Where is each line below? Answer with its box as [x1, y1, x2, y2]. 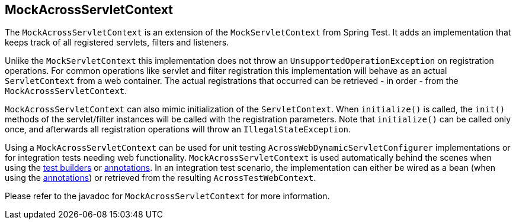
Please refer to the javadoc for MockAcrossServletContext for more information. [5, 191, 330, 202]
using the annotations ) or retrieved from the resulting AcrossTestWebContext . [5, 173, 316, 183]
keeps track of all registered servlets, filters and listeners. [5, 37, 229, 48]
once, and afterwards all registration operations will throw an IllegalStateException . [5, 124, 351, 135]
